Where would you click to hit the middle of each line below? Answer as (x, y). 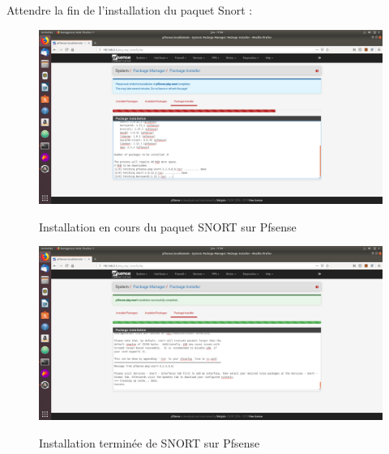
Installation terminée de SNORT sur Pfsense (150, 443)
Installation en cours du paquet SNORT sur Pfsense (168, 226)
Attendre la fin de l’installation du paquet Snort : (130, 10)
